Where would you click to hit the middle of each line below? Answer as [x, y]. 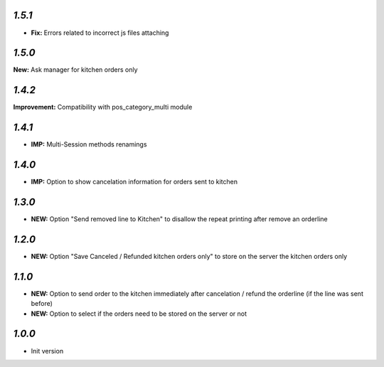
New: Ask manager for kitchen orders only [75, 70]
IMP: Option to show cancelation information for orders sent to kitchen [134, 182]
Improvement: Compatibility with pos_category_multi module [103, 107]
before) [42, 304]
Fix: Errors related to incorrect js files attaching [100, 33]
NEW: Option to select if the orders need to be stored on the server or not [139, 314]
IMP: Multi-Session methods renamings [89, 144]
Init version [47, 351]
